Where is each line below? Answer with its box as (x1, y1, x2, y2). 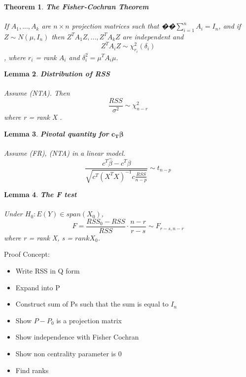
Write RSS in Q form (15, 266, 80, 276)
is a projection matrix (56, 315, 122, 325)
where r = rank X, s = (4, 232, 73, 242)
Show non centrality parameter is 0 (15, 348, 122, 358)
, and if (218, 21, 241, 31)
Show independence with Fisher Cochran (15, 332, 139, 342)
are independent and (122, 31, 184, 41)
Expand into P (15, 282, 60, 292)
